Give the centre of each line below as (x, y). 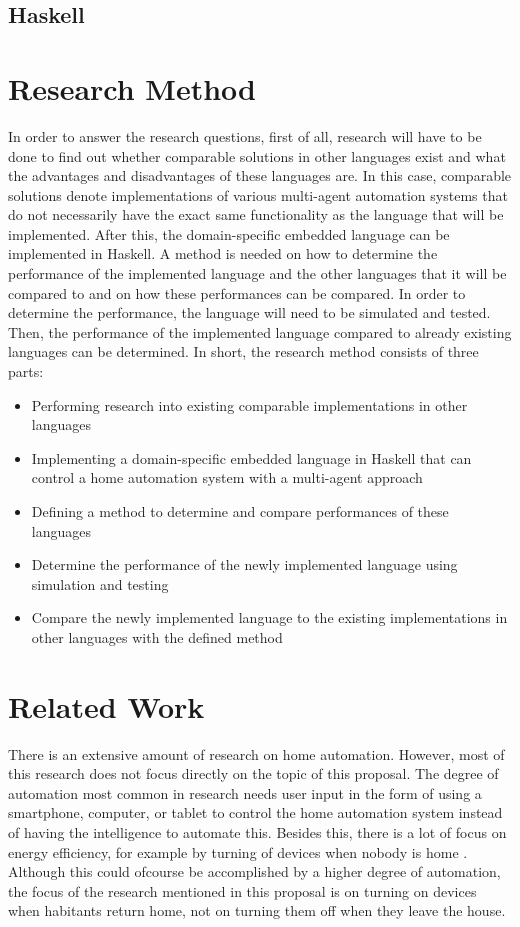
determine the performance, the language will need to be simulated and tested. (249, 312)
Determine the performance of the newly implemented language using (244, 564)
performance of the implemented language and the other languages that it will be (257, 273)
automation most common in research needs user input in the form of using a (245, 792)
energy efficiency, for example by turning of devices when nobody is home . (238, 851)
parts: (26, 371)
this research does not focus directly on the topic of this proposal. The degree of (253, 773)
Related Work (106, 705)
